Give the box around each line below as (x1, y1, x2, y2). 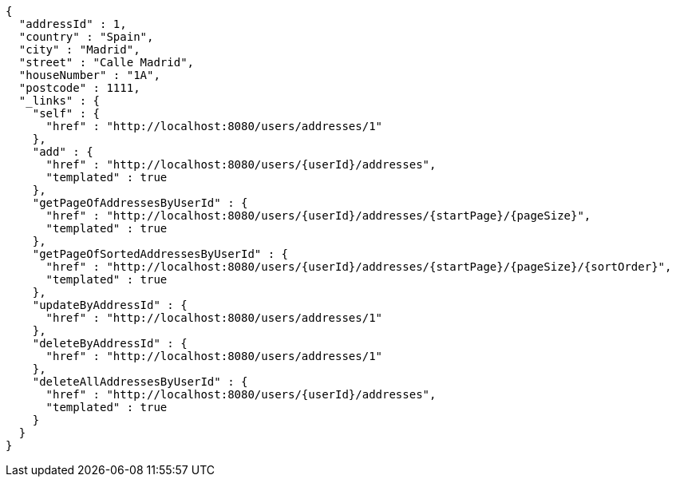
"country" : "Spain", (18, 30, 154, 43)
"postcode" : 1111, (18, 81, 140, 94)
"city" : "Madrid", (18, 43, 140, 56)
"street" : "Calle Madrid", (18, 56, 195, 69)
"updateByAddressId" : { (32, 299, 188, 311)
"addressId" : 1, (18, 18, 127, 30)
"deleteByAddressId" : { (32, 337, 188, 350)
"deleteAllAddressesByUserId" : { (32, 375, 248, 388)
